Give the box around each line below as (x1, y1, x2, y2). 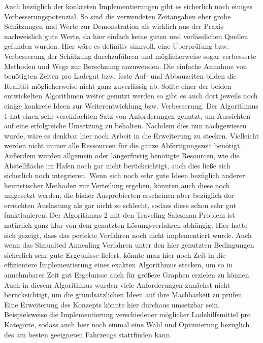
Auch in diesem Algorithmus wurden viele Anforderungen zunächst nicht (4, 279, 230, 290)
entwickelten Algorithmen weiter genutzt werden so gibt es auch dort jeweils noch (4, 90, 258, 101)
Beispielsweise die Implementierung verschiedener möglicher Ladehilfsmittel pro (4, 309, 251, 320)
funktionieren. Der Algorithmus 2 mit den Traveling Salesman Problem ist (4, 210, 235, 220)
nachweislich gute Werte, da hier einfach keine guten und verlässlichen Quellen (4, 30, 248, 41)
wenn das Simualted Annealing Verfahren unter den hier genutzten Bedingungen (4, 239, 254, 250)
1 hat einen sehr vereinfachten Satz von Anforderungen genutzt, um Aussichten (4, 110, 250, 121)
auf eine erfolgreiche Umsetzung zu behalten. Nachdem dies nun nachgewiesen (4, 120, 247, 131)
